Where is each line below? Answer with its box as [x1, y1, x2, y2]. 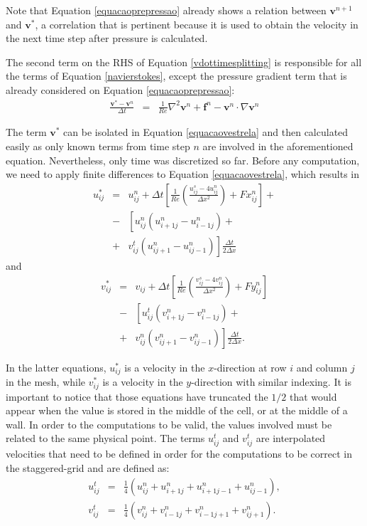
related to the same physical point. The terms [6, 431, 205, 446]
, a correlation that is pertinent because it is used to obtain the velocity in [35, 16, 358, 31]
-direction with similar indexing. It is [191, 374, 351, 389]
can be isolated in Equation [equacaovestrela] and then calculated [63, 125, 349, 140]
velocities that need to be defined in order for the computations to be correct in [6, 446, 353, 461]
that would [290, 389, 337, 404]
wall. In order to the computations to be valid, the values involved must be [6, 416, 332, 431]
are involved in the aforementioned [202, 139, 354, 154]
